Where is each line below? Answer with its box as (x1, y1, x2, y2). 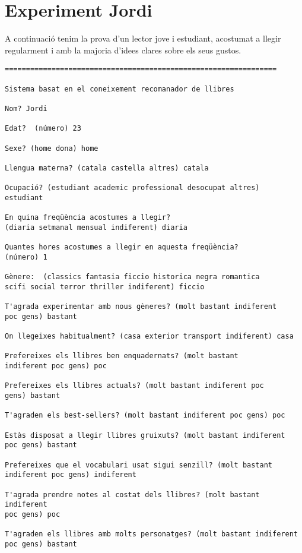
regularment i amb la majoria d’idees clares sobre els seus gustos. (5, 43, 241, 56)
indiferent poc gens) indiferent (5, 470, 136, 479)
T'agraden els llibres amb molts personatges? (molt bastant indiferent (5, 530, 298, 539)
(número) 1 (5, 252, 47, 261)
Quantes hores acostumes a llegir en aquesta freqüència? (5, 243, 239, 252)
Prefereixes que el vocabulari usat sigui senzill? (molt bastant (5, 460, 273, 469)
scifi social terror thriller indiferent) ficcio (5, 282, 205, 291)
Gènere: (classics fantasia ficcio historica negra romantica (5, 273, 260, 282)
